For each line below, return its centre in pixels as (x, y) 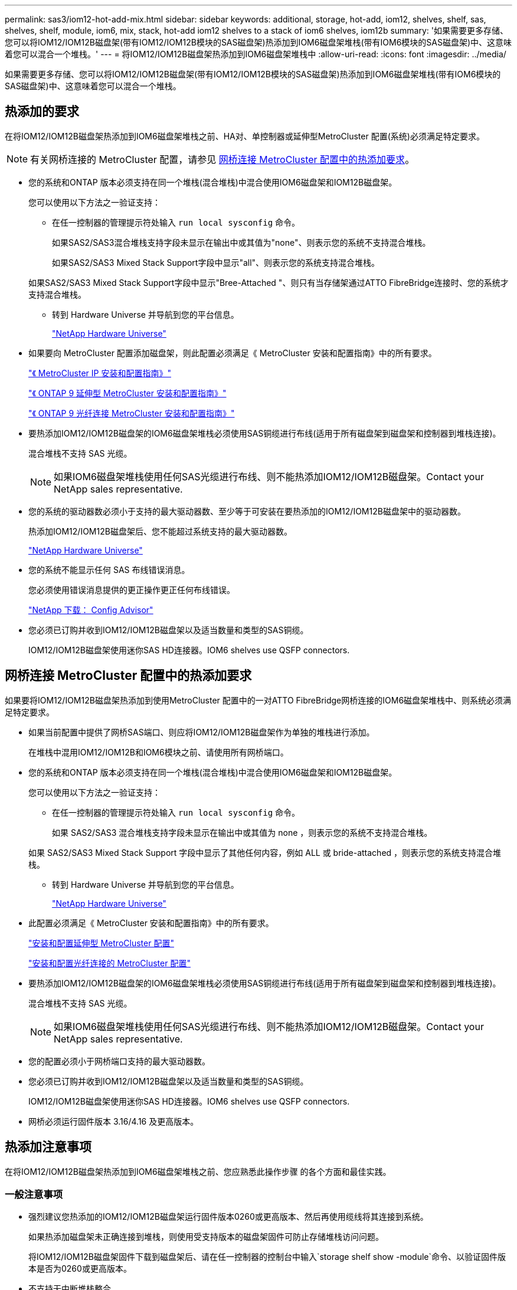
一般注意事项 (34, 1194)
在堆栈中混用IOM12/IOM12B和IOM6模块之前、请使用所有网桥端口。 (158, 752)
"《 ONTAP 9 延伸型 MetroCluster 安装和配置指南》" (127, 393)
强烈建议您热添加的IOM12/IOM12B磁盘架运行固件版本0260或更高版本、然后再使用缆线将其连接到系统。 (228, 1217)
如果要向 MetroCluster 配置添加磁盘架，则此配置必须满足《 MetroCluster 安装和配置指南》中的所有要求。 (233, 353)
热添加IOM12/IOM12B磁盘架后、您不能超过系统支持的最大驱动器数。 (160, 531)
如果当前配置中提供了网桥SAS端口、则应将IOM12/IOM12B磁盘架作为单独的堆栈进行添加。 (202, 732)
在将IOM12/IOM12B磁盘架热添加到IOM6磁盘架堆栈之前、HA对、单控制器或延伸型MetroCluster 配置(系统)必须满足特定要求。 (245, 136)
